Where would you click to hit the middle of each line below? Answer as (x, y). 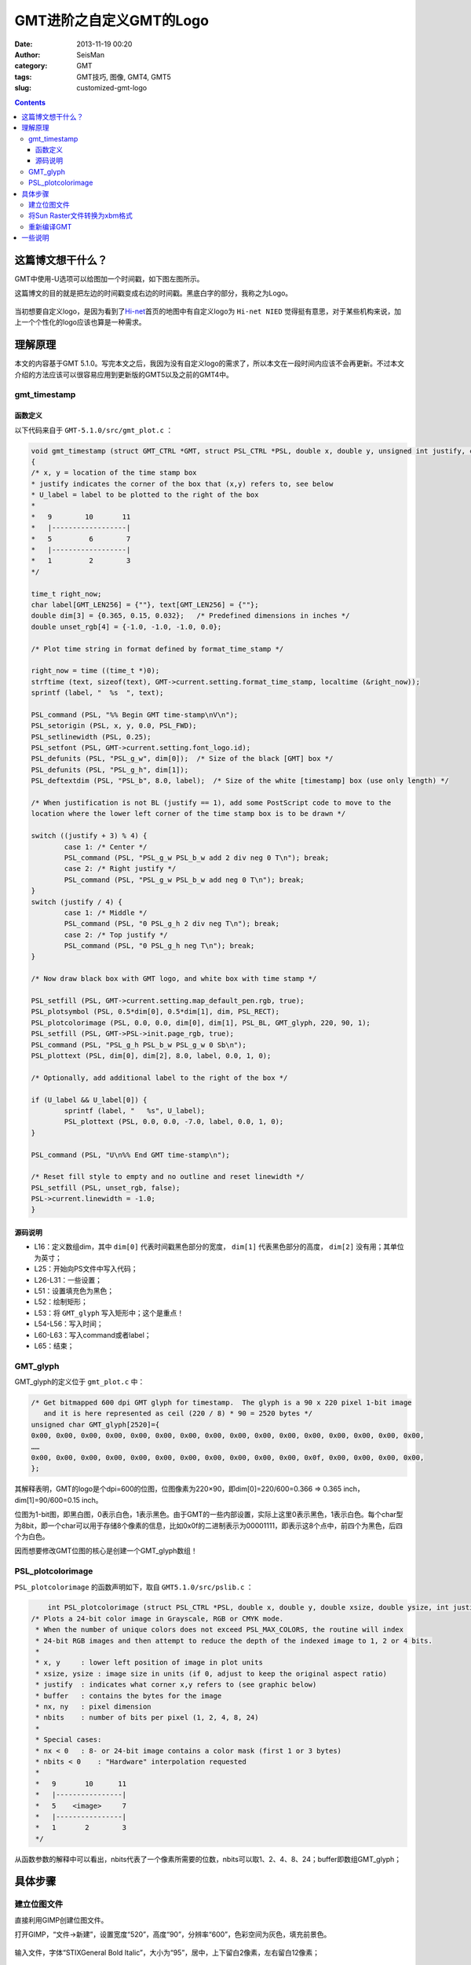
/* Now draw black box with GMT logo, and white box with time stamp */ (174, 979)
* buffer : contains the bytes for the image (129, 1695)
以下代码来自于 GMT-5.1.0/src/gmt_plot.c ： (94, 430)
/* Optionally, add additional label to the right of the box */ (159, 1078)
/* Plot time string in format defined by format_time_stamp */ (157, 649)
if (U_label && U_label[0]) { (89, 1100)
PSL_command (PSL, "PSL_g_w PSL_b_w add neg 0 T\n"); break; (184, 880)
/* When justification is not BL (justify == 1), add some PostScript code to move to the (211, 803)
